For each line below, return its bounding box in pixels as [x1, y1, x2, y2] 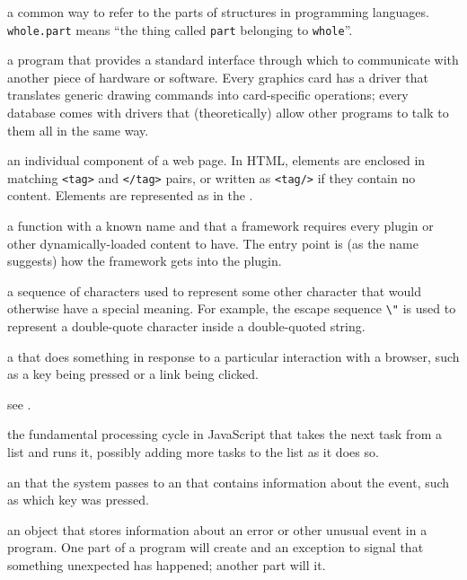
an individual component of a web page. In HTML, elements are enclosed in [7, 151, 426, 170]
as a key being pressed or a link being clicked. [7, 365, 259, 383]
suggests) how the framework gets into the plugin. [7, 251, 282, 270]
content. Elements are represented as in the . [7, 186, 253, 205]
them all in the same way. [7, 120, 149, 139]
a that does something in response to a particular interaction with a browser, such [7, 347, 460, 365]
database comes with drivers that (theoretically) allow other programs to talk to [7, 103, 449, 122]
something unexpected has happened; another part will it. [7, 556, 326, 575]
